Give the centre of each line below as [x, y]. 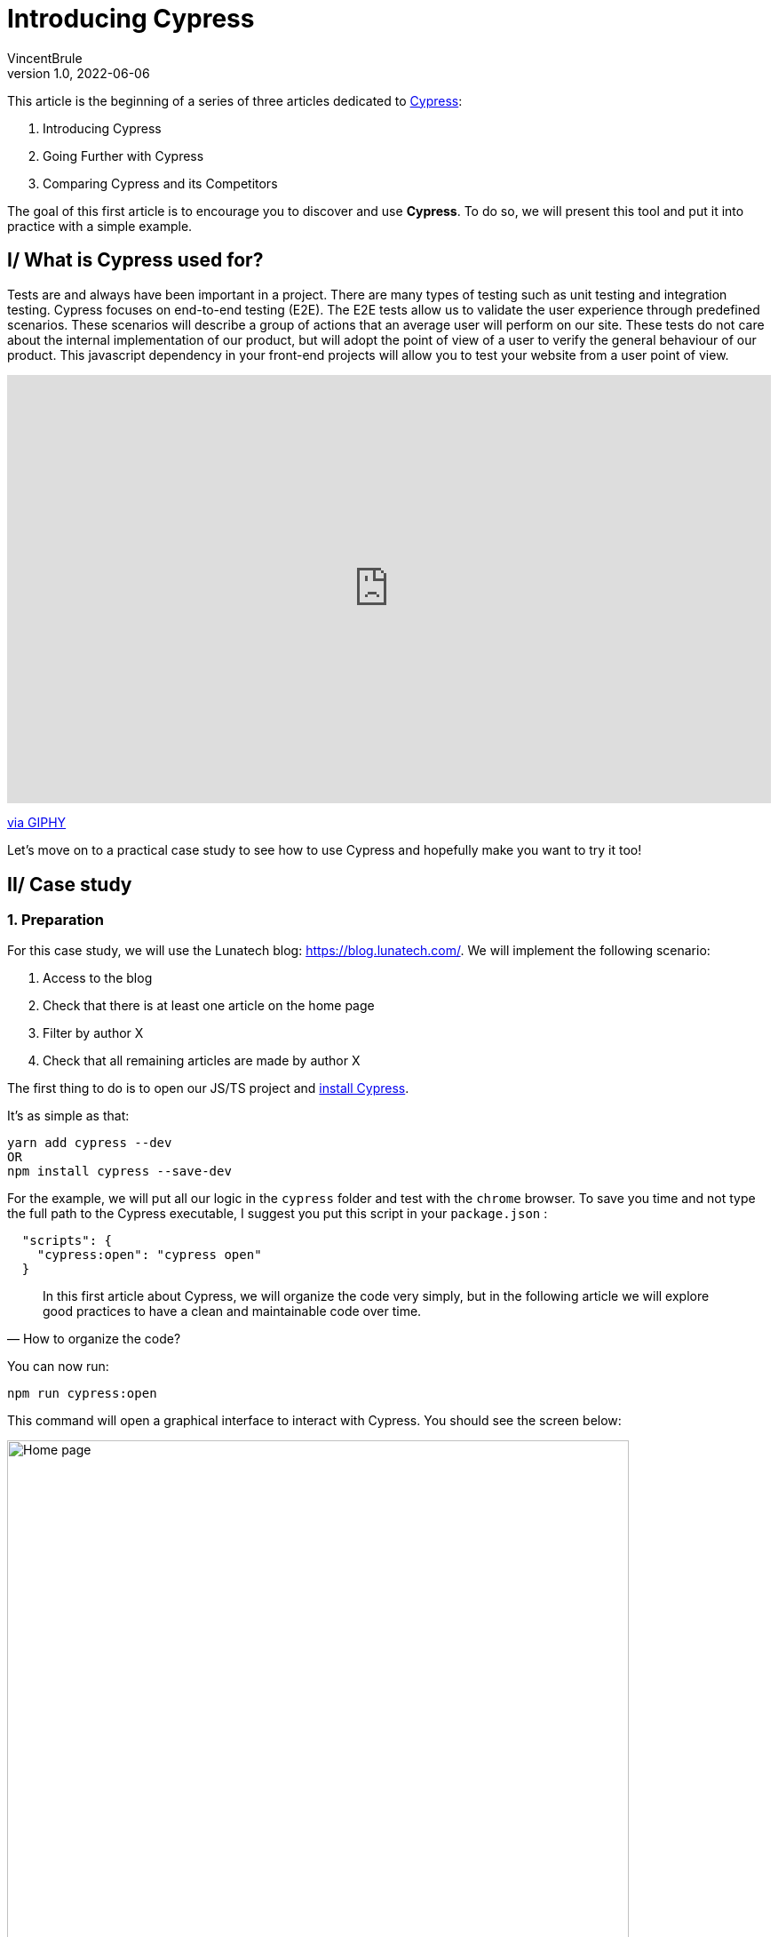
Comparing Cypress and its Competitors [160, 183]
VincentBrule [45, 58]
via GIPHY [37, 823]
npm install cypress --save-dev [119, 1172]
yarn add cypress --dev [90, 1143]
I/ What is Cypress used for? [135, 260]
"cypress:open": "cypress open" [149, 1255]
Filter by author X [93, 1033]
